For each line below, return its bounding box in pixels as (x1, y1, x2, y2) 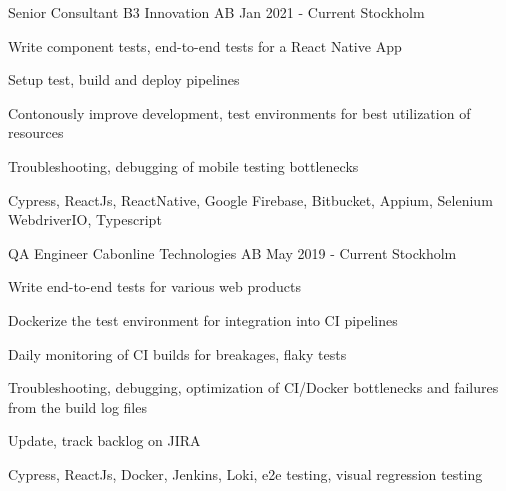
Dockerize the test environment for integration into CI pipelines (8, 309, 398, 330)
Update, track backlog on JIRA (8, 430, 201, 451)
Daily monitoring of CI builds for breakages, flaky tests (8, 343, 347, 364)
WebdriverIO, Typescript (8, 209, 162, 230)
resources (8, 122, 64, 143)
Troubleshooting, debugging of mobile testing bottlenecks (8, 155, 359, 176)
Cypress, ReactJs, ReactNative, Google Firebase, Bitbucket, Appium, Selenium (8, 189, 493, 210)
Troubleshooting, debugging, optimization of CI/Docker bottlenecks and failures (8, 377, 499, 398)
